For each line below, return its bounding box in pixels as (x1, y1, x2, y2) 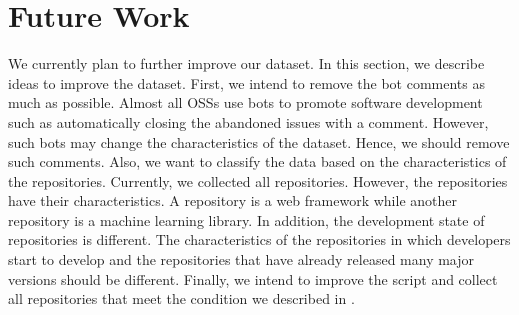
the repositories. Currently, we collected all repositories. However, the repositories (8, 170, 508, 191)
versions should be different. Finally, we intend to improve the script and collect (8, 268, 498, 289)
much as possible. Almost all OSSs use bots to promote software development (8, 92, 483, 113)
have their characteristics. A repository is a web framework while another (8, 190, 457, 211)
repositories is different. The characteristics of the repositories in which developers (8, 229, 511, 250)
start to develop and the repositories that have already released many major (8, 249, 475, 270)
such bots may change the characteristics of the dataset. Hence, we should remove (8, 131, 510, 152)
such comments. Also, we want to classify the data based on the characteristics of (8, 151, 507, 172)
